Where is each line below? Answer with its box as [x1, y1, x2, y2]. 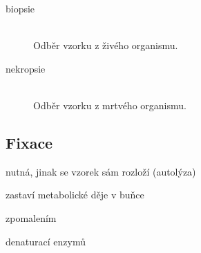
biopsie [6, 1, 35, 15]
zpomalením [6, 210, 57, 225]
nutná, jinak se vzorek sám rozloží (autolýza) [6, 164, 196, 178]
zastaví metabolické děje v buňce [6, 187, 144, 202]
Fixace [6, 131, 53, 153]
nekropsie [6, 61, 46, 75]
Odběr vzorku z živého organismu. [33, 38, 178, 53]
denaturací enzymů [6, 234, 86, 248]
